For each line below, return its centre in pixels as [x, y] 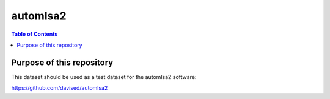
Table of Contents [35, 34]
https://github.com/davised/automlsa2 [60, 88]
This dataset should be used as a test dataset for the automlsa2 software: [104, 77]
